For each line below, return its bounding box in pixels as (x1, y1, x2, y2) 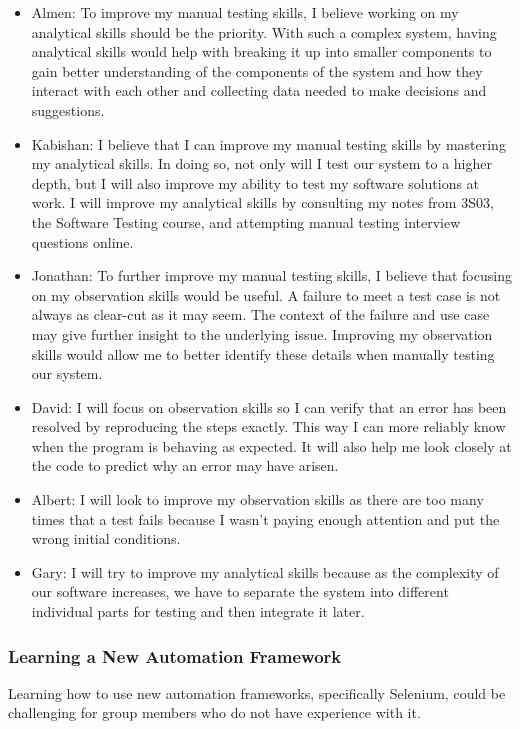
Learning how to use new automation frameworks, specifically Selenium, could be (8, 682, 506, 703)
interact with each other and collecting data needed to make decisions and (31, 80, 487, 101)
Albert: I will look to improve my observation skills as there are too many (31, 489, 484, 510)
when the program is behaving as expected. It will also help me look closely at (31, 435, 512, 456)
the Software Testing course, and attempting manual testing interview (31, 211, 461, 232)
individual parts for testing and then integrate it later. (31, 601, 365, 622)
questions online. (31, 231, 134, 252)
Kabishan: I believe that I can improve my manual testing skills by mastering (31, 133, 506, 154)
